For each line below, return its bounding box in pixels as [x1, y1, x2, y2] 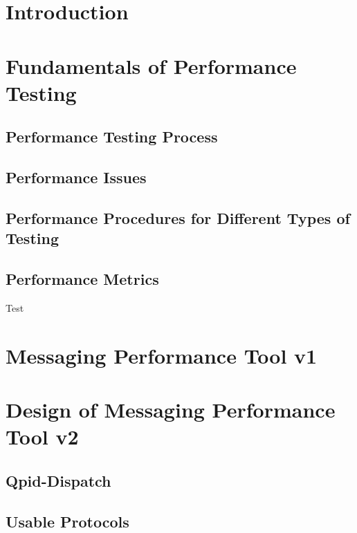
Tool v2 [6, 422, 79, 451]
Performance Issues [6, 167, 147, 188]
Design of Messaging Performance [6, 395, 336, 424]
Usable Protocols [6, 510, 129, 532]
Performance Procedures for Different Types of [6, 207, 350, 228]
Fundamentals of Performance [6, 51, 297, 80]
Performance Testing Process [6, 126, 218, 147]
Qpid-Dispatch [6, 469, 111, 491]
